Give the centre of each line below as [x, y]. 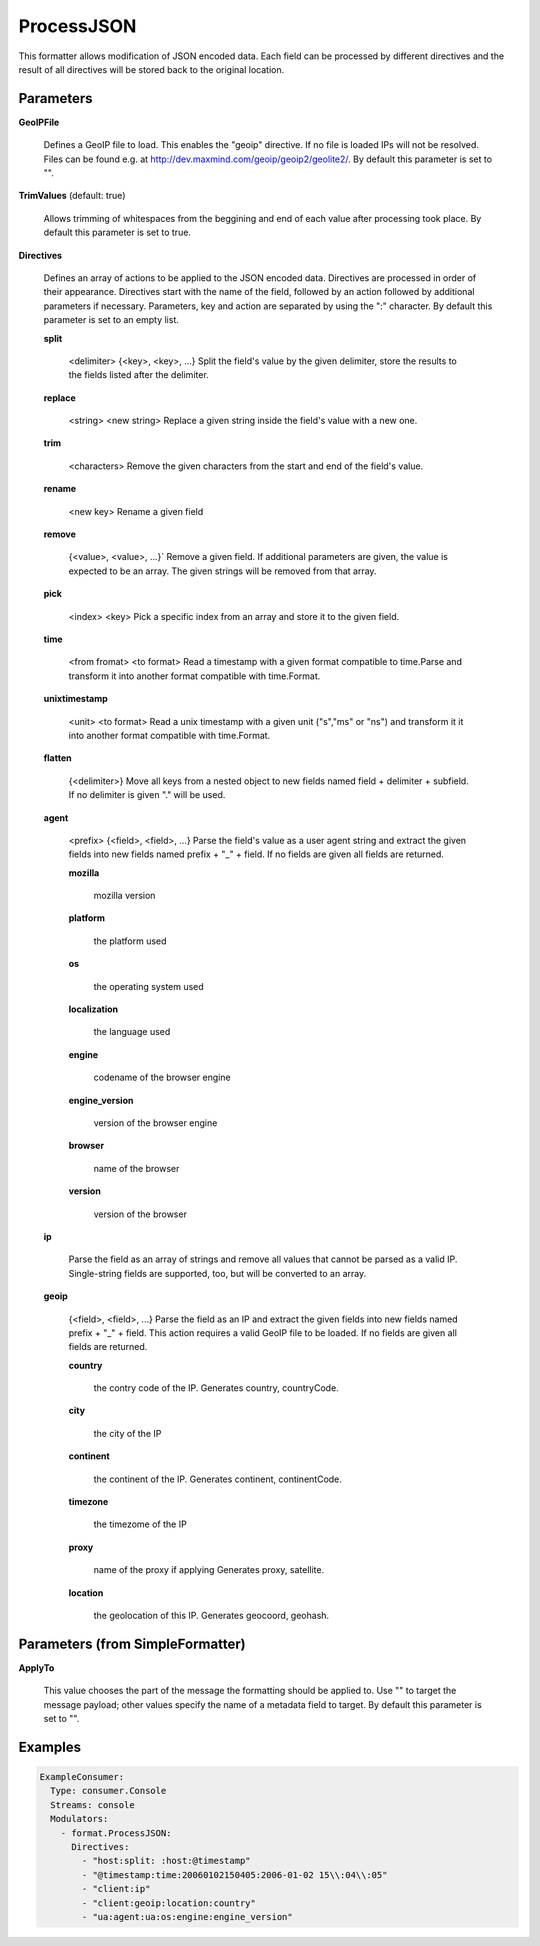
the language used [132, 1032]
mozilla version [124, 896]
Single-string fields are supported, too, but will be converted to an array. [217, 1273]
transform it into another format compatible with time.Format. [194, 676]
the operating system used [148, 986]
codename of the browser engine [162, 1077]
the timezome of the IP [140, 1524]
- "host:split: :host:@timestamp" [166, 1861]
